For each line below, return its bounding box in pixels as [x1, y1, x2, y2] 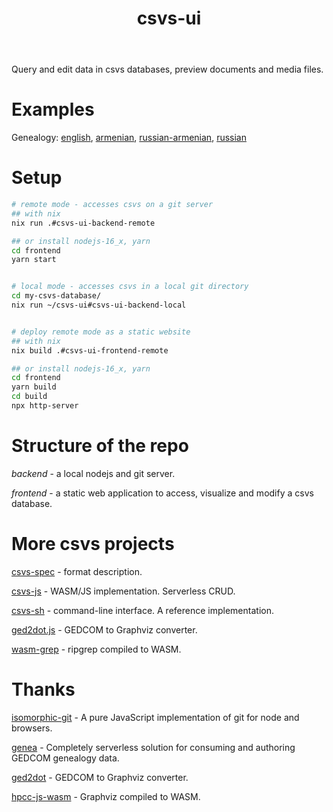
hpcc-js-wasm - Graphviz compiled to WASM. [11, 790, 201, 802]
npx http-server [11, 401, 79, 411]
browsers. [11, 722, 53, 734]
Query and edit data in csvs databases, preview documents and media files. [11, 63, 324, 76]
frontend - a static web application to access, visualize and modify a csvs [11, 487, 314, 499]
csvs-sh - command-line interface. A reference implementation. [11, 604, 274, 616]
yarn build [11, 382, 57, 392]
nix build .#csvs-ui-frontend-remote [11, 345, 169, 356]
